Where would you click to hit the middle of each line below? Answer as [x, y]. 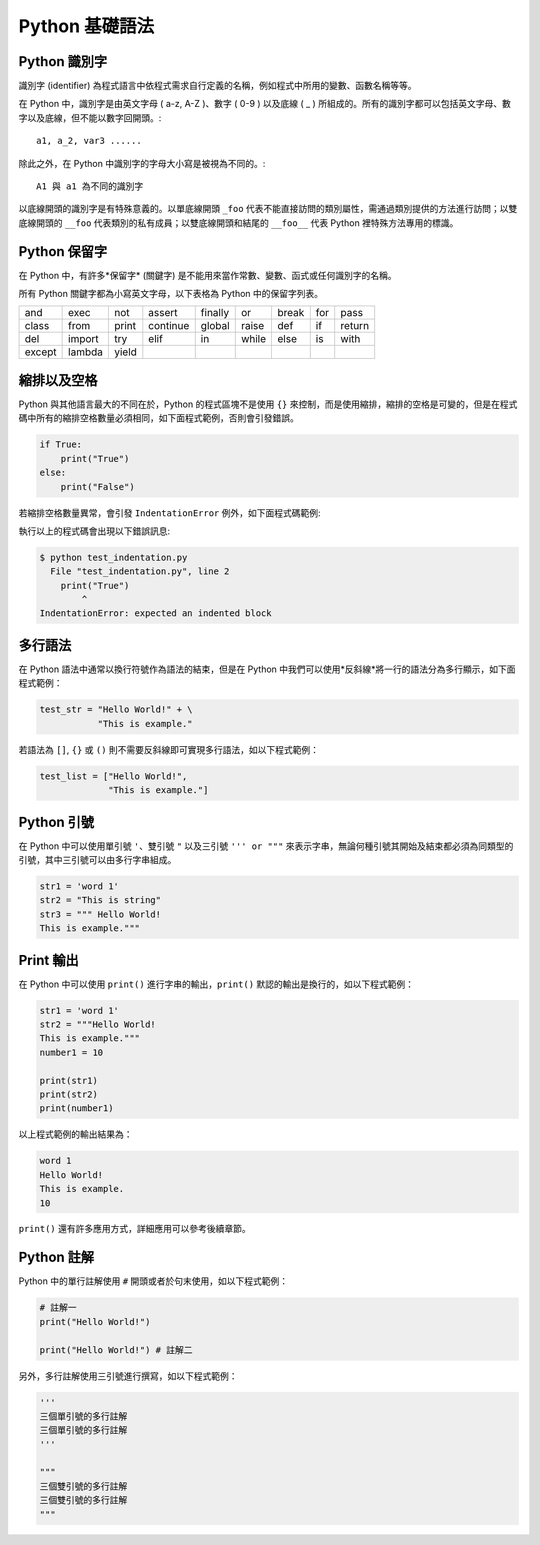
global [215, 326]
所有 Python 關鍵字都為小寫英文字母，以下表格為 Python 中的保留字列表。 [171, 294]
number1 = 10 [71, 1052]
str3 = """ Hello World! [100, 914]
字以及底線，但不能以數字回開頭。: [90, 117]
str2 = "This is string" [100, 900]
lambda [86, 352]
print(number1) [76, 1108]
